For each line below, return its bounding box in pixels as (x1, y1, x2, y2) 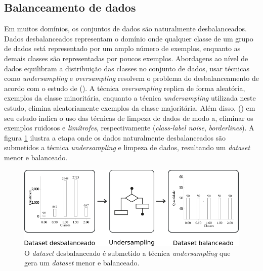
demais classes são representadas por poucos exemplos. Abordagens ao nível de (4, 53, 248, 63)
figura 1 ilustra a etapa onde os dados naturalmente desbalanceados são (4, 132, 226, 143)
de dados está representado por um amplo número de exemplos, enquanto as (4, 43, 241, 54)
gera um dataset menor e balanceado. (24, 257, 140, 268)
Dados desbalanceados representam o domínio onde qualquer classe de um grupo (4, 33, 253, 43)
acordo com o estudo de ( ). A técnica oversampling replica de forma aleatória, (4, 82, 245, 93)
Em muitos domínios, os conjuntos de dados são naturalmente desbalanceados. (4, 23, 247, 34)
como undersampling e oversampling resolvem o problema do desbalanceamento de (4, 73, 259, 83)
